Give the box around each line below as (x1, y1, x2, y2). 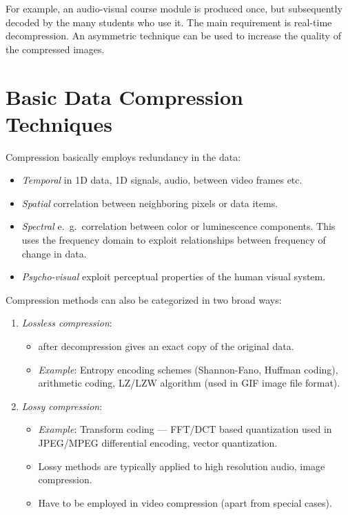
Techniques (6, 109, 112, 137)
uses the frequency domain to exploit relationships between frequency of (21, 233, 326, 247)
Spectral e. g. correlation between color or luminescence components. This (21, 219, 336, 233)
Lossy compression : (21, 398, 103, 413)
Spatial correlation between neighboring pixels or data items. (21, 195, 278, 210)
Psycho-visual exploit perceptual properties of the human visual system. (21, 269, 326, 284)
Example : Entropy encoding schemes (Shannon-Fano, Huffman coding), (38, 362, 338, 376)
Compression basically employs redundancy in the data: (6, 149, 241, 164)
